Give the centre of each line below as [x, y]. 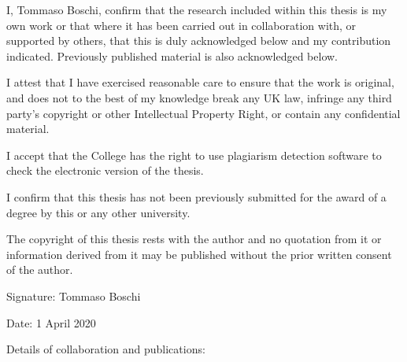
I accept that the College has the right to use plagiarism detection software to [194, 155]
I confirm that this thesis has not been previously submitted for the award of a [196, 196]
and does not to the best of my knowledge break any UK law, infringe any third [199, 97]
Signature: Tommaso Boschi [74, 296]
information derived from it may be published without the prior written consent [199, 254]
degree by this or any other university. [98, 212]
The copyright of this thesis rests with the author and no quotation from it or [194, 239]
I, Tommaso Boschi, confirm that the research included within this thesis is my [197, 9]
